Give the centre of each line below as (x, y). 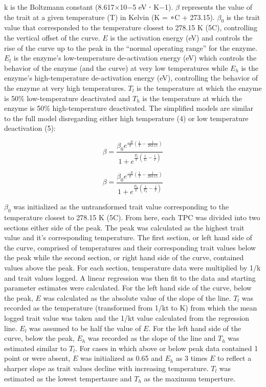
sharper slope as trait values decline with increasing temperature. (106, 368)
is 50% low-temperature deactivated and (67, 98)
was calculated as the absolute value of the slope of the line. (137, 297)
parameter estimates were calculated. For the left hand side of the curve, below (128, 288)
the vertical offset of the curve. (52, 37)
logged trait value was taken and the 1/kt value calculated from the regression (127, 318)
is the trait (243, 17)
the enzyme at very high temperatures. (65, 88)
